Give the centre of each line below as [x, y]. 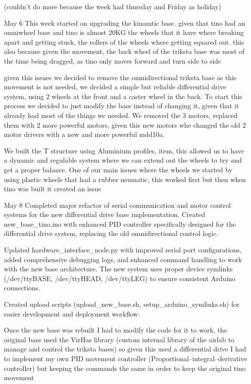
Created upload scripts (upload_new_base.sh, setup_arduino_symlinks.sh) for [122, 304]
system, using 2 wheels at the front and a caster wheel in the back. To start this [123, 96]
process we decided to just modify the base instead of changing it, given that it [122, 106]
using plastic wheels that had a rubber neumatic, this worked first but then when [125, 179]
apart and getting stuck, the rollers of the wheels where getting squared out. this [124, 42]
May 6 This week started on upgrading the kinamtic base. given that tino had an [125, 23]
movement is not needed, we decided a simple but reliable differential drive [115, 87]
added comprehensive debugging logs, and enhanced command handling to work [123, 259]
